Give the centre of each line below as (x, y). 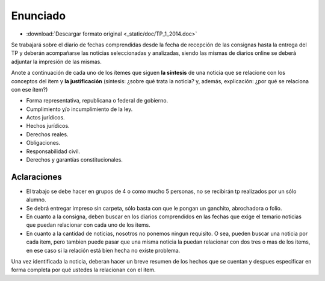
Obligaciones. (43, 143)
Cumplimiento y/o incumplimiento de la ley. (79, 109)
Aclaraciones (37, 177)
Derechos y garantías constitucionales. (75, 160)
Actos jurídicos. (46, 118)
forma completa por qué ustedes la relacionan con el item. (83, 270)
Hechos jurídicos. (48, 126)
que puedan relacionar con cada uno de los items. (88, 225)
